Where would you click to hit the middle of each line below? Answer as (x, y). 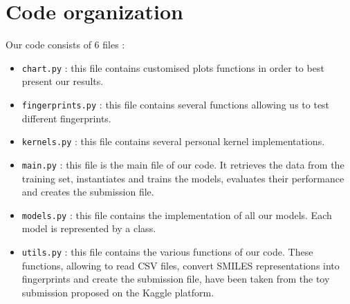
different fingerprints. (66, 118)
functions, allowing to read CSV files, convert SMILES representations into (181, 265)
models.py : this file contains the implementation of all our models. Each (177, 215)
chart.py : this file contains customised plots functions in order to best (173, 67)
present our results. (63, 81)
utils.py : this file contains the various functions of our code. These (167, 251)
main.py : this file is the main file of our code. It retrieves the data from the (183, 164)
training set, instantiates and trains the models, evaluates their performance (183, 178)
